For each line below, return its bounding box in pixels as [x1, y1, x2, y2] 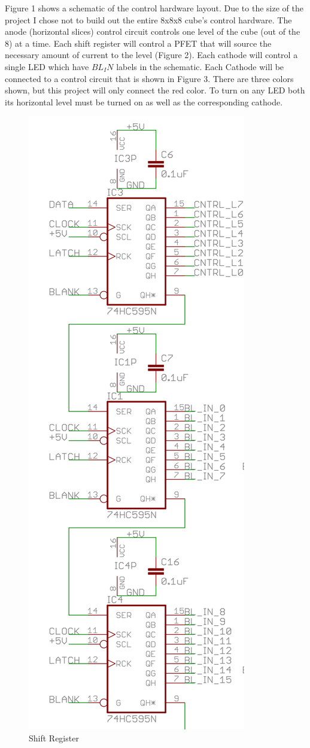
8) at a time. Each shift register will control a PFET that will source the [5, 37, 272, 49]
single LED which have [5, 60, 89, 72]
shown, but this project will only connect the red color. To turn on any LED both [5, 84, 305, 96]
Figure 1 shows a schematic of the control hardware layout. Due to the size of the [5, 2, 303, 14]
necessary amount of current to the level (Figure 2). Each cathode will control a [5, 49, 298, 61]
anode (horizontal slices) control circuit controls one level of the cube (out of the [5, 25, 300, 38]
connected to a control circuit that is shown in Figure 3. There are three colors [5, 72, 294, 84]
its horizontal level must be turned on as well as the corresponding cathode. [5, 95, 283, 108]
